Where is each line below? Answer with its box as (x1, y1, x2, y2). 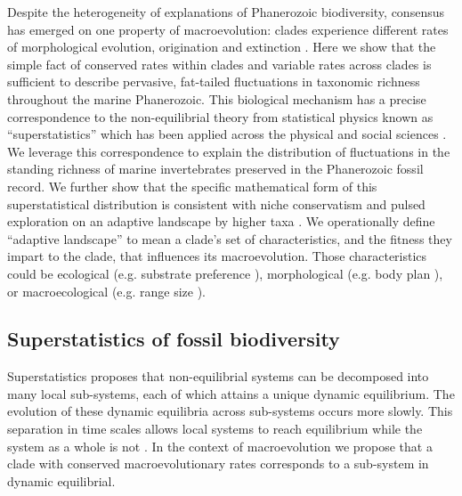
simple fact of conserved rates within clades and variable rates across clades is (7, 54, 432, 73)
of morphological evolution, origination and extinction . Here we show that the (7, 37, 436, 56)
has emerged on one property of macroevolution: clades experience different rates (7, 20, 449, 38)
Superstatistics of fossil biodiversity (7, 325, 340, 353)
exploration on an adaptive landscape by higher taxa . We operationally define (7, 212, 435, 231)
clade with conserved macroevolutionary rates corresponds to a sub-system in (7, 454, 429, 473)
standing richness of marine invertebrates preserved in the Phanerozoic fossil (7, 159, 424, 178)
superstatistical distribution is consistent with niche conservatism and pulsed (7, 194, 426, 213)
